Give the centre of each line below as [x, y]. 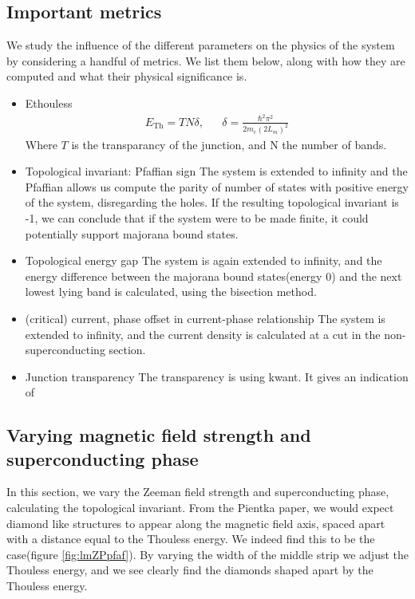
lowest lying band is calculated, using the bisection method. [171, 292]
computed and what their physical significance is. [127, 76]
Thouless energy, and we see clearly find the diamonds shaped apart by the [190, 570]
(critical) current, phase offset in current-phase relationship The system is [205, 318]
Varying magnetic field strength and [159, 435]
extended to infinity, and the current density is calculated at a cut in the [203, 334]
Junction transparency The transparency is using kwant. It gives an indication [217, 376]
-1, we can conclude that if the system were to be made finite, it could [197, 217]
